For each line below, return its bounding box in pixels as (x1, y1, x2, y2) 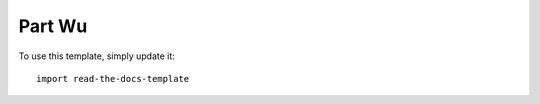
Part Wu (18, 15, 88, 37)
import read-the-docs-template (36, 73, 190, 84)
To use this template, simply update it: (18, 50, 175, 62)
